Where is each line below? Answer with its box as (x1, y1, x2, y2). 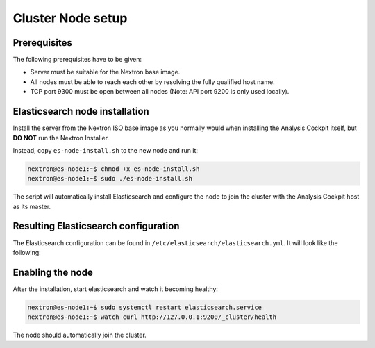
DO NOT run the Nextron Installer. (12, 133, 110, 142)
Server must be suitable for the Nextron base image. (30, 68, 181, 76)
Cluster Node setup (12, 10, 128, 26)
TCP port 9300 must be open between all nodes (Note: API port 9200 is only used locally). (30, 88, 290, 96)
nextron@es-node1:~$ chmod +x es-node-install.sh (27, 165, 200, 173)
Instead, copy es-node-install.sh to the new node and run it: (12, 146, 198, 154)
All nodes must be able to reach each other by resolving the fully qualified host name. (30, 77, 275, 86)
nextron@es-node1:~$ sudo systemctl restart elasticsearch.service (27, 303, 262, 311)
